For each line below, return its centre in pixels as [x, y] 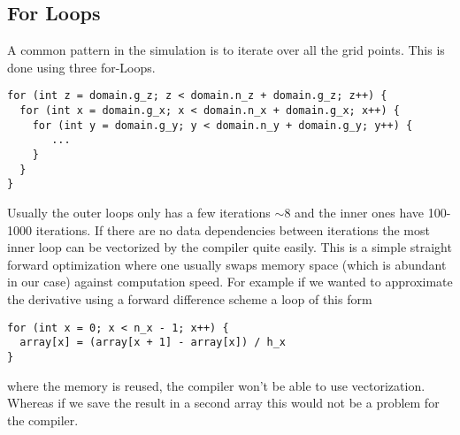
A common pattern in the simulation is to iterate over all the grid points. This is [226, 50]
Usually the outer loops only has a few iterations [139, 212]
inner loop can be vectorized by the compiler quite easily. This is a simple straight [230, 247]
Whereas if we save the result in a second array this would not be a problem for [223, 403]
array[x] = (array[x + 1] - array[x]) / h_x [153, 343]
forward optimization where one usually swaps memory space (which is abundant [227, 264]
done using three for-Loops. [81, 67]
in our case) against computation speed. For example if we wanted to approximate [230, 282]
